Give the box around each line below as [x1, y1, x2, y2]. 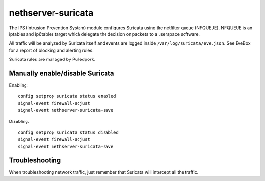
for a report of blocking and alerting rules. [9, 47, 94, 53]
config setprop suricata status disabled [18, 129, 119, 135]
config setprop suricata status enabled [18, 93, 116, 99]
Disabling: [9, 118, 29, 124]
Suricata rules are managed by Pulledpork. [9, 57, 96, 62]
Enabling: [9, 82, 28, 88]
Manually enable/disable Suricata [9, 69, 114, 77]
